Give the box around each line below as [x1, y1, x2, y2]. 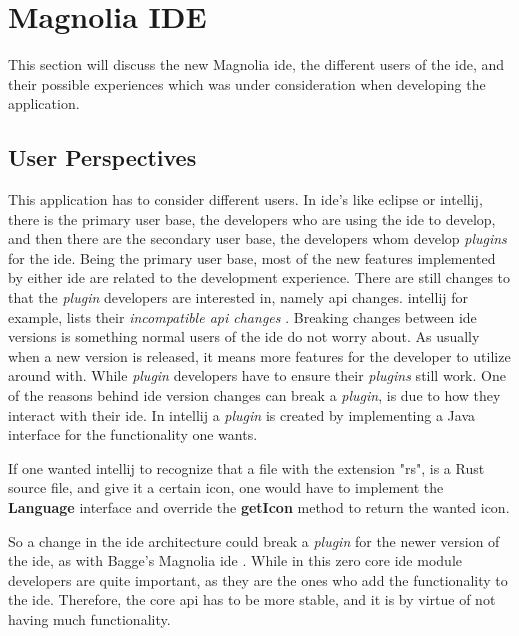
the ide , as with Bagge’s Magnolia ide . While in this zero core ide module [8, 550, 462, 571]
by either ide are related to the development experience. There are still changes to [8, 267, 511, 288]
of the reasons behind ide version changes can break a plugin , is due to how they [8, 385, 501, 406]
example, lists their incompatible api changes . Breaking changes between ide [8, 306, 477, 327]
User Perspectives [8, 142, 197, 173]
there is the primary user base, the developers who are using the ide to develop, [8, 208, 496, 229]
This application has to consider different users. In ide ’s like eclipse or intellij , [8, 189, 483, 210]
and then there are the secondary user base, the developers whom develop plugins [8, 228, 507, 249]
